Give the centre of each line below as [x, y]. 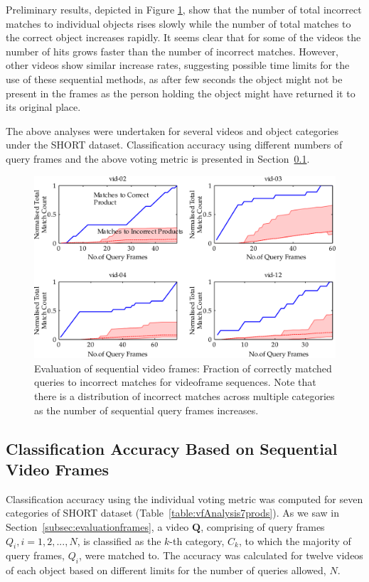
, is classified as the [119, 540]
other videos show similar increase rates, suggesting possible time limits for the [178, 65]
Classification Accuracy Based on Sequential [172, 448]
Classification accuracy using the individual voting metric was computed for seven [184, 499]
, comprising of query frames [263, 527]
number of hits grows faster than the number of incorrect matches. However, [172, 51]
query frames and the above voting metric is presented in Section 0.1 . [158, 158]
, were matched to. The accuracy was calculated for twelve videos [221, 555]
